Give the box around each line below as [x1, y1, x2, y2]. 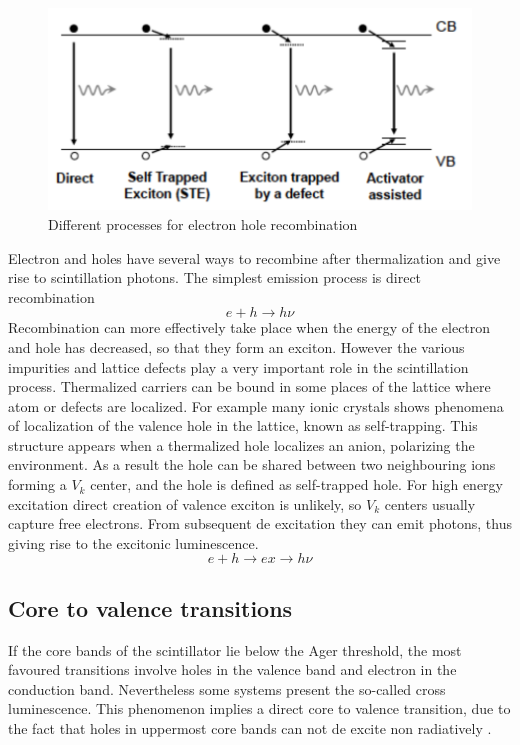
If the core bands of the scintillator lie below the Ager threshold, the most [8, 639, 462, 660]
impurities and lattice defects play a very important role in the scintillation [8, 356, 469, 377]
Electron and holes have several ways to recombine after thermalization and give [8, 247, 501, 268]
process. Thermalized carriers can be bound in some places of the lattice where [8, 376, 491, 397]
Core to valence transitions [8, 592, 293, 623]
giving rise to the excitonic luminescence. [8, 532, 259, 553]
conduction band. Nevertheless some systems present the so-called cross [8, 678, 446, 699]
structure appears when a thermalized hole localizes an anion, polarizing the [8, 434, 475, 455]
